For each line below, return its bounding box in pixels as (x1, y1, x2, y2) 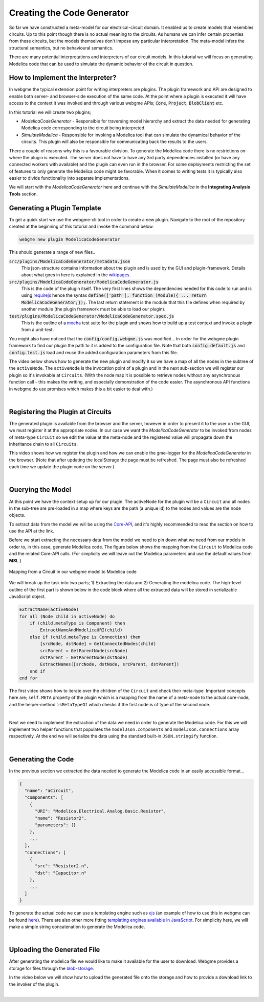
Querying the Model (9, 485, 71, 494)
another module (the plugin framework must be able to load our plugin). (21, 306, 166, 312)
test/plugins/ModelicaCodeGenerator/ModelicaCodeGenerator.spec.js (9, 313, 175, 319)
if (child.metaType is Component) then (29, 620, 126, 626)
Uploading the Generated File (9, 946, 100, 954)
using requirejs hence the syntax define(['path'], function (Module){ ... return (21, 292, 207, 298)
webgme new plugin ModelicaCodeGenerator (19, 237, 120, 242)
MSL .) (9, 557, 22, 563)
